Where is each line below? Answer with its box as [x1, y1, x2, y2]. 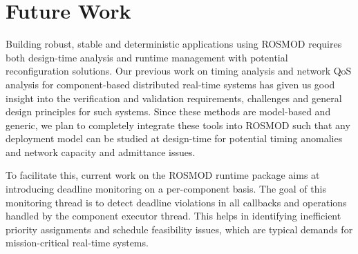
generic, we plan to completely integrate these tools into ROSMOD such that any [6, 117, 350, 132]
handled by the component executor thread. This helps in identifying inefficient [6, 208, 341, 223]
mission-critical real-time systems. [6, 235, 149, 250]
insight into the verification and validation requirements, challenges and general [6, 90, 342, 105]
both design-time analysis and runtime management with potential [6, 50, 288, 64]
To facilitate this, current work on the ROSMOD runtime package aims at [6, 168, 320, 182]
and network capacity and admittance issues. [6, 144, 196, 159]
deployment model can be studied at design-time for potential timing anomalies [6, 131, 343, 146]
